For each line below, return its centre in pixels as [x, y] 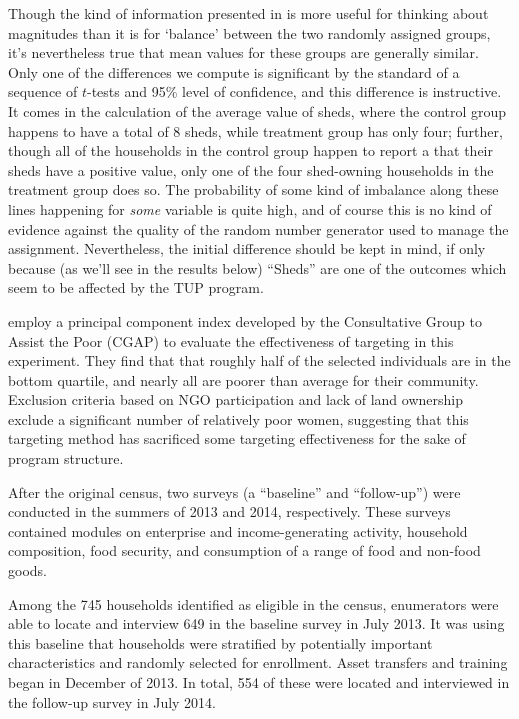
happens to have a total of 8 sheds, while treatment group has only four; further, [255, 130]
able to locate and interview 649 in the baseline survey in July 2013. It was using [256, 623]
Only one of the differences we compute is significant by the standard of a [234, 71]
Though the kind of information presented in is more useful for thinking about [248, 13]
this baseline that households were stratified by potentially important [220, 642]
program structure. [66, 458]
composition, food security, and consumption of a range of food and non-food [244, 550]
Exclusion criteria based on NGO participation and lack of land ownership [235, 399]
